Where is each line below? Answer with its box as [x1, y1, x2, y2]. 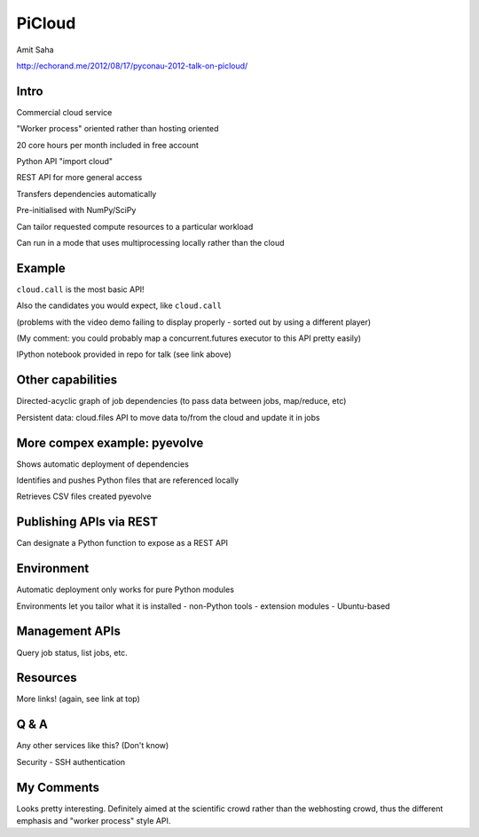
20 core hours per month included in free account [16, 139, 200, 150]
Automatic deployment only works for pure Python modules [16, 584, 235, 595]
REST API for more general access [16, 172, 143, 183]
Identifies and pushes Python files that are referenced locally [16, 475, 239, 486]
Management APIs [16, 624, 122, 639]
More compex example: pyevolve [16, 435, 204, 450]
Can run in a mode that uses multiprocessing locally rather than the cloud [16, 237, 285, 248]
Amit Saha [16, 44, 54, 55]
